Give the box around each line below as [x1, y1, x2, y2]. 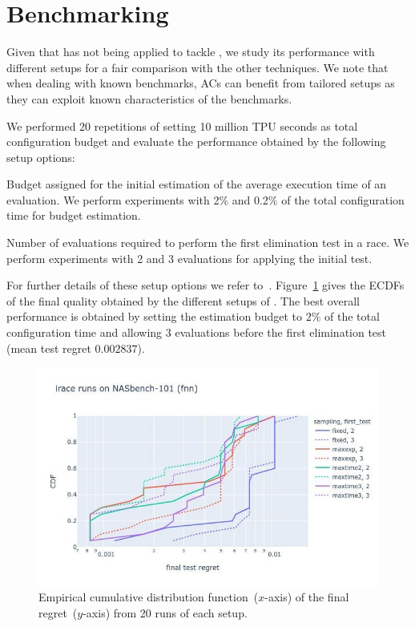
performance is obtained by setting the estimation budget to [6, 308, 302, 325]
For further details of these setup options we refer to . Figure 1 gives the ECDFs [6, 277, 405, 293]
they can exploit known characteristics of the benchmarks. [6, 90, 292, 107]
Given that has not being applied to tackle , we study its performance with [6, 43, 375, 60]
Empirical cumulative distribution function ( [38, 589, 259, 605]
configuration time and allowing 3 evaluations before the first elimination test [6, 324, 387, 341]
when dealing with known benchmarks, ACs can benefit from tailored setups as [6, 75, 395, 91]
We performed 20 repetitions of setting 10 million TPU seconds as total [6, 117, 358, 134]
